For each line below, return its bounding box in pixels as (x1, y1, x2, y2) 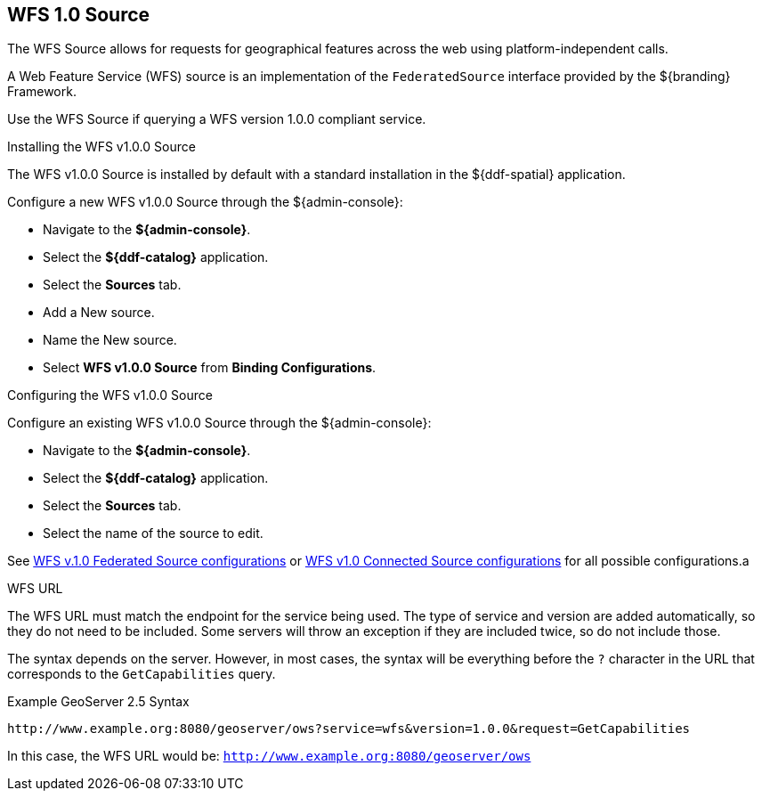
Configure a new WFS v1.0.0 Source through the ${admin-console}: (7, 194, 403, 210)
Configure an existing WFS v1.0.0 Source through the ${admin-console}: (7, 415, 432, 431)
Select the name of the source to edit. (43, 525, 263, 541)
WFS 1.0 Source (7, 4, 150, 26)
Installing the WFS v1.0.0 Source (7, 139, 196, 155)
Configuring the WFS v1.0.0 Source (7, 387, 213, 403)
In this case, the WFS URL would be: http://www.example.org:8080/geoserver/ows (7, 748, 531, 764)
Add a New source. (43, 305, 155, 321)
